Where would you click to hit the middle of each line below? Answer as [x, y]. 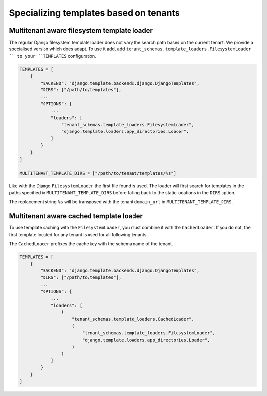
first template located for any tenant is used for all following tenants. [79, 234]
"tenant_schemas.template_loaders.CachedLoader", [133, 319]
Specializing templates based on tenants [94, 13]
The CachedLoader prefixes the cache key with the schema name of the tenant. [91, 244]
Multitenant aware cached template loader [76, 216]
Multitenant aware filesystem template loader [81, 30]
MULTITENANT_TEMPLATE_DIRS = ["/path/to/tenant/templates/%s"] [98, 173]
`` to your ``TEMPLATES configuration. [53, 56]
